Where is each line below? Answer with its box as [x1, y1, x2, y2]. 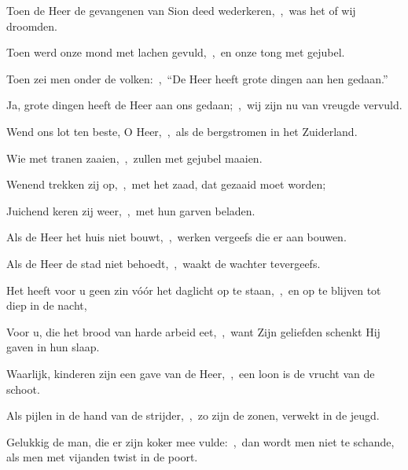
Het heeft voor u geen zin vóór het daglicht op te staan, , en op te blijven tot [6, 281, 381, 298]
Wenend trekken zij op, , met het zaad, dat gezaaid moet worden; [6, 176, 326, 193]
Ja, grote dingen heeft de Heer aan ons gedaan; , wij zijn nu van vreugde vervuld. [6, 97, 402, 113]
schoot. [6, 380, 40, 397]
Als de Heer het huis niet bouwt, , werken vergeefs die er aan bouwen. [6, 229, 347, 245]
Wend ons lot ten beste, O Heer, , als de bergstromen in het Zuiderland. [6, 123, 358, 139]
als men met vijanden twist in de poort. [6, 449, 198, 465]
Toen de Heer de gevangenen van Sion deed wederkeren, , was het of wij [6, 2, 356, 18]
